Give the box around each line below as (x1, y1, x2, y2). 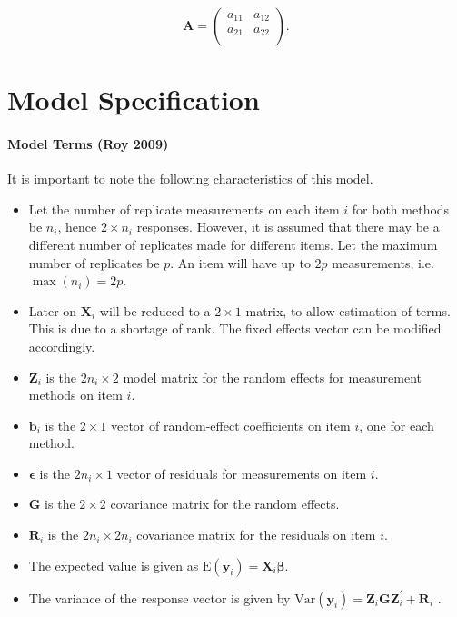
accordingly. (28, 336, 95, 355)
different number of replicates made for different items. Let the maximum (28, 234, 438, 254)
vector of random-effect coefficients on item (110, 415, 351, 434)
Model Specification (7, 81, 260, 118)
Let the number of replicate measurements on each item (28, 199, 340, 218)
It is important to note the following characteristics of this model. (7, 169, 373, 188)
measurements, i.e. (332, 253, 434, 272)
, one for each (359, 415, 434, 434)
